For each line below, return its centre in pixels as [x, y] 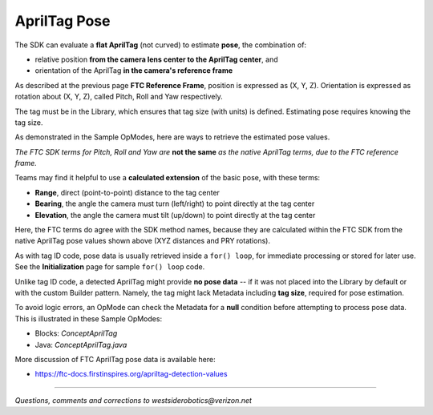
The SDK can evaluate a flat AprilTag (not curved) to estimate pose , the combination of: [161, 45]
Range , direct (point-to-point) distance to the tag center [127, 192]
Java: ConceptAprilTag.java [81, 344]
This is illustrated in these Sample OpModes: [89, 318]
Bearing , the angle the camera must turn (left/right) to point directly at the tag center [175, 203]
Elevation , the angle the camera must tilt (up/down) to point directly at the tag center [175, 215]
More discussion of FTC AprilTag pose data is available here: [115, 359]
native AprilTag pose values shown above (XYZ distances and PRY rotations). [142, 241]
